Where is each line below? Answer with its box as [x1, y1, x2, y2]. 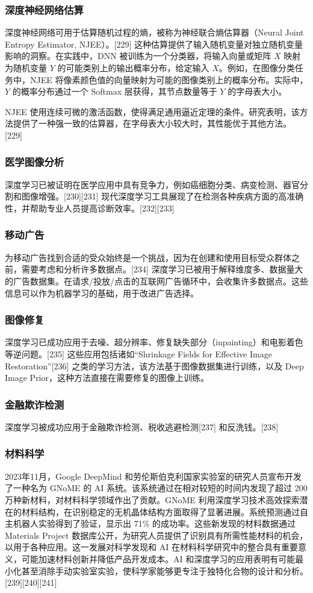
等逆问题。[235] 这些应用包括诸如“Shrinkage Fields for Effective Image [5, 347, 272, 360]
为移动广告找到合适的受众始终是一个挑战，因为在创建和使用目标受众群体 [5, 251, 291, 263]
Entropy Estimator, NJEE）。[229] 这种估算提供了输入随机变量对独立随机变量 [5, 37, 303, 50]
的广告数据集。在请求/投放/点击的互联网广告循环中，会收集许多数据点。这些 [5, 274, 308, 287]
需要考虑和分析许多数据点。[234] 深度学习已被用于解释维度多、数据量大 [21, 263, 303, 275]
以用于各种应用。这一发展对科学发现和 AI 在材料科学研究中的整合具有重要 [5, 541, 298, 553]
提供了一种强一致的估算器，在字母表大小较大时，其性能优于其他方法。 [13, 117, 291, 130]
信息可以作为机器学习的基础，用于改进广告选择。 [5, 286, 199, 299]
